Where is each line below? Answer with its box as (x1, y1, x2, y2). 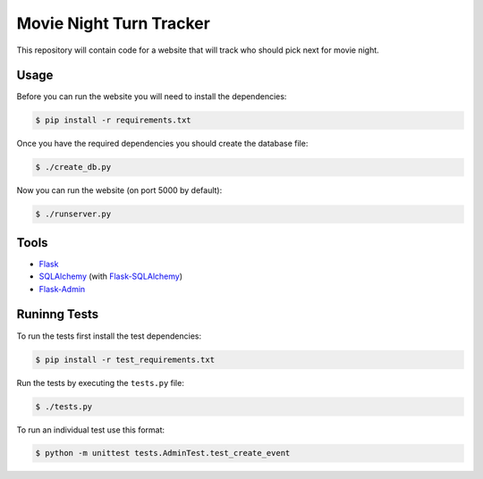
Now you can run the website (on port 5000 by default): (16, 185, 223, 196)
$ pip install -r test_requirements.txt (35, 354, 215, 365)
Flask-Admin (38, 283, 86, 294)
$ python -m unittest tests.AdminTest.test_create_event (35, 448, 291, 458)
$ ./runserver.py (35, 209, 112, 219)
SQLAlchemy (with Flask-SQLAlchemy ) (38, 271, 183, 282)
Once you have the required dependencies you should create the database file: (16, 139, 309, 149)
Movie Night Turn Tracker (16, 13, 210, 33)
